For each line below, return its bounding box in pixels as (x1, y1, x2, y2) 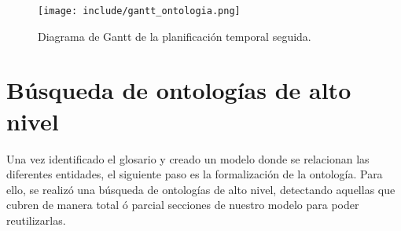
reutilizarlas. (6, 211, 66, 228)
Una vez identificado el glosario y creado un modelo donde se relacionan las (6, 150, 370, 167)
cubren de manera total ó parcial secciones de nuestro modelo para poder (6, 196, 359, 213)
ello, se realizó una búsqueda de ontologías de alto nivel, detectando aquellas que (6, 181, 395, 197)
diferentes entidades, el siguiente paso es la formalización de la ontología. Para (6, 166, 383, 182)
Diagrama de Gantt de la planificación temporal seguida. (38, 27, 311, 44)
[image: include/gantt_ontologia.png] (38, 5, 241, 16)
